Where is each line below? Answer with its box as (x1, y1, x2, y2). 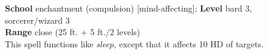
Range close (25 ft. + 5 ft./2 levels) (5, 25, 140, 38)
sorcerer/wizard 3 (5, 13, 70, 26)
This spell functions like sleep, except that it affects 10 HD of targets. (5, 37, 264, 50)
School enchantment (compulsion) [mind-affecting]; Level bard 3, (5, 2, 252, 14)
